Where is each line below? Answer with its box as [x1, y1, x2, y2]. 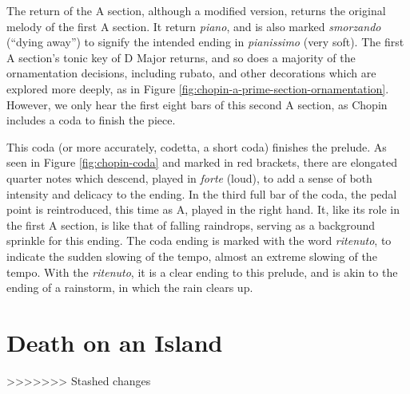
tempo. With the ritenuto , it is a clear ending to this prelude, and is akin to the [6, 263, 398, 280]
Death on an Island [6, 325, 223, 358]
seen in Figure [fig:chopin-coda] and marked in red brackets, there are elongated [6, 154, 398, 171]
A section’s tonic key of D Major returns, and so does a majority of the [6, 49, 356, 65]
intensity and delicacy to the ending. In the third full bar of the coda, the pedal [6, 185, 397, 202]
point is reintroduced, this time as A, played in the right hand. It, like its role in [6, 201, 400, 218]
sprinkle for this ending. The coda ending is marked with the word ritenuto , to [6, 232, 392, 249]
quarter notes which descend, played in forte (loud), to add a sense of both [6, 169, 372, 186]
